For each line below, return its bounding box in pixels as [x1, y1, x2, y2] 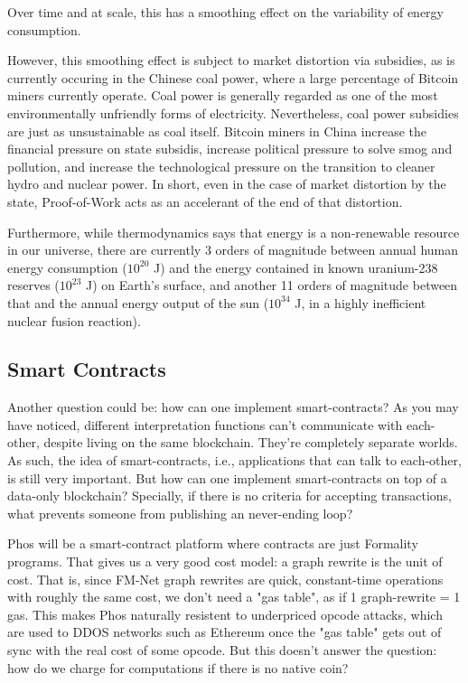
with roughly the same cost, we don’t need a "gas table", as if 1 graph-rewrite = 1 [7, 587, 461, 606]
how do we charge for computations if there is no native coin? [7, 658, 349, 677]
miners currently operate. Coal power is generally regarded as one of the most [7, 86, 438, 105]
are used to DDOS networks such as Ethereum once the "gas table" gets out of [7, 622, 442, 641]
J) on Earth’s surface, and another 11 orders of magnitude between [86, 276, 458, 295]
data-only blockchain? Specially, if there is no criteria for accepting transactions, [7, 486, 453, 505]
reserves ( [7, 276, 60, 295]
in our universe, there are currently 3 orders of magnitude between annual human [7, 240, 459, 259]
